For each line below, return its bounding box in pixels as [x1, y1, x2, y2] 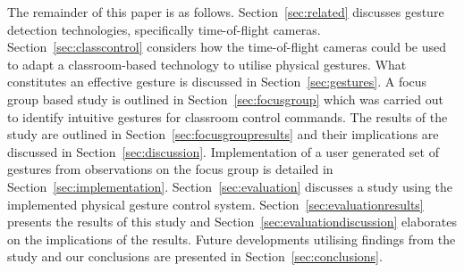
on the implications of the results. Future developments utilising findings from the [7, 229, 456, 248]
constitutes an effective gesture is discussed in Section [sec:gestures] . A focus [7, 72, 427, 91]
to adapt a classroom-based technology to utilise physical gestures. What [7, 54, 407, 73]
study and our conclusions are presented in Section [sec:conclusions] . [7, 247, 383, 266]
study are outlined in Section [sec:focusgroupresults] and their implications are [7, 125, 439, 144]
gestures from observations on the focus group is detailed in [7, 160, 333, 178]
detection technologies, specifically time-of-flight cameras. [7, 20, 321, 38]
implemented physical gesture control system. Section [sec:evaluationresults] [7, 194, 424, 213]
